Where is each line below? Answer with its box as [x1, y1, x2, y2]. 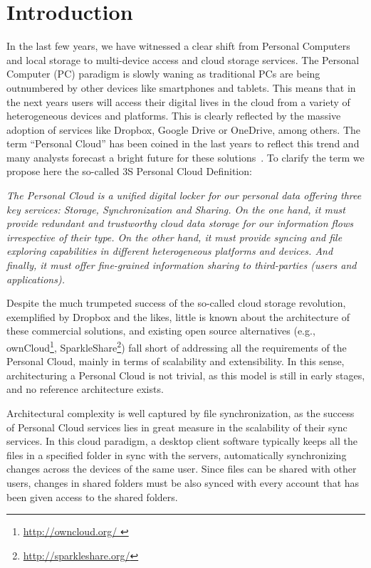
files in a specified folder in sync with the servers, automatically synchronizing [6, 447, 347, 462]
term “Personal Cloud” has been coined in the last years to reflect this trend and [6, 136, 360, 151]
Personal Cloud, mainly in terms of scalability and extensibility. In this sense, [6, 354, 345, 369]
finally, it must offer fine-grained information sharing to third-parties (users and [6, 258, 357, 273]
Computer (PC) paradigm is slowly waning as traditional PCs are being [6, 66, 320, 81]
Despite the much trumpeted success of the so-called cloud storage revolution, [6, 295, 346, 310]
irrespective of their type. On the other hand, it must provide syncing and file [6, 229, 343, 244]
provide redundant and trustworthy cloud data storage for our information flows [6, 216, 353, 231]
